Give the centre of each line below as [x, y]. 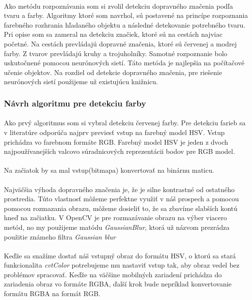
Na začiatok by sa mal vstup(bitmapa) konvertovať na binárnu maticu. [109, 170]
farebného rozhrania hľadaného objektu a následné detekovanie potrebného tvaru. [125, 24]
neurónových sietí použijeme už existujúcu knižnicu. [81, 82]
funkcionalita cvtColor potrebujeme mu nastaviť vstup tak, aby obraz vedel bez [122, 265]
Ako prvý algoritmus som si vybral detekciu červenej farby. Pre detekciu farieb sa [125, 123]
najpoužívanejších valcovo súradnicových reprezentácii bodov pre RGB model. [119, 151]
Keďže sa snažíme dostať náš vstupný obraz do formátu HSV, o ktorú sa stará [120, 255]
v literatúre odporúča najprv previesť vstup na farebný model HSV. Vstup [114, 132]
